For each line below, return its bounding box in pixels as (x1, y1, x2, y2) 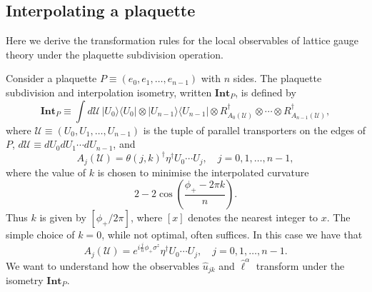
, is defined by (235, 84, 296, 99)
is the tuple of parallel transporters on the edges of (143, 122, 366, 137)
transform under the (256, 258, 345, 273)
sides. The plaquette (233, 71, 322, 86)
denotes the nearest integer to (188, 210, 318, 225)
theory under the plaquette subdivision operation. (6, 46, 223, 61)
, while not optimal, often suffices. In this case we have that (101, 227, 363, 242)
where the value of (6, 164, 86, 179)
